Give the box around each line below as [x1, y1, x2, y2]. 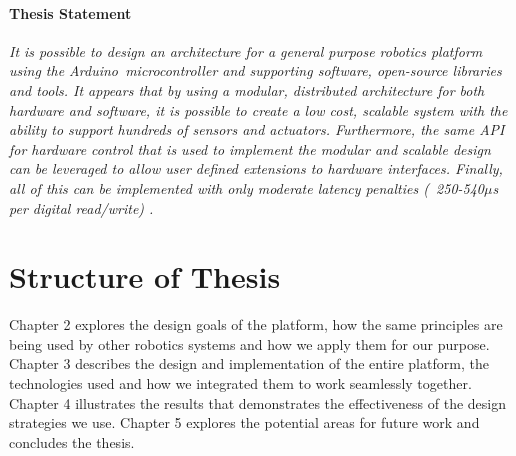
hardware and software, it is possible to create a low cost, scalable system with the [9, 99, 508, 120]
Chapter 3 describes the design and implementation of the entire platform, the [9, 353, 489, 374]
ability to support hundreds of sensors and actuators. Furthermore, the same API [9, 119, 505, 140]
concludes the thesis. [9, 431, 135, 452]
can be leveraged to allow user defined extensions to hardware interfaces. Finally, [9, 158, 503, 179]
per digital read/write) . [9, 197, 154, 218]
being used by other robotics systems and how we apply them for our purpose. [9, 333, 490, 354]
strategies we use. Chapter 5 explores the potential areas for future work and [9, 412, 480, 433]
